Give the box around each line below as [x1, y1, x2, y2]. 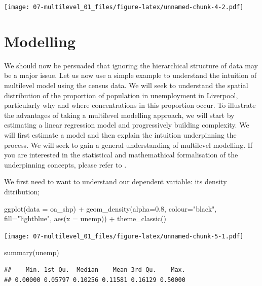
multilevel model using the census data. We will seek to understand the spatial [4, 79, 248, 90]
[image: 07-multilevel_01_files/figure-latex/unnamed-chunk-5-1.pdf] [4, 232, 244, 240]
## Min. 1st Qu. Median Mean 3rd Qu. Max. [4, 266, 185, 273]
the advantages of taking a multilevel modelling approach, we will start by [4, 109, 235, 120]
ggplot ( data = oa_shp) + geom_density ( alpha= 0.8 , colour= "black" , [4, 203, 217, 214]
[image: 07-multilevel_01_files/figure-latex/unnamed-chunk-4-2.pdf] [4, 4, 244, 11]
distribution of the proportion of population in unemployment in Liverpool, [4, 90, 238, 100]
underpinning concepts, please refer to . [4, 159, 127, 170]
